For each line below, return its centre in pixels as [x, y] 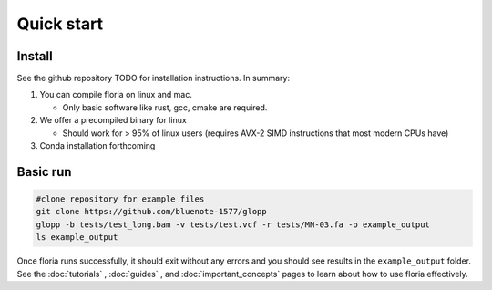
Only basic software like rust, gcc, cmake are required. [165, 107]
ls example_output [77, 238]
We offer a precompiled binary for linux [113, 120]
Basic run [44, 172]
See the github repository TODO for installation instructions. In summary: [154, 78]
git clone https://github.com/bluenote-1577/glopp [152, 212]
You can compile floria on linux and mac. [116, 95]
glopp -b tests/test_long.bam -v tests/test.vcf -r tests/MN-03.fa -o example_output [233, 224]
